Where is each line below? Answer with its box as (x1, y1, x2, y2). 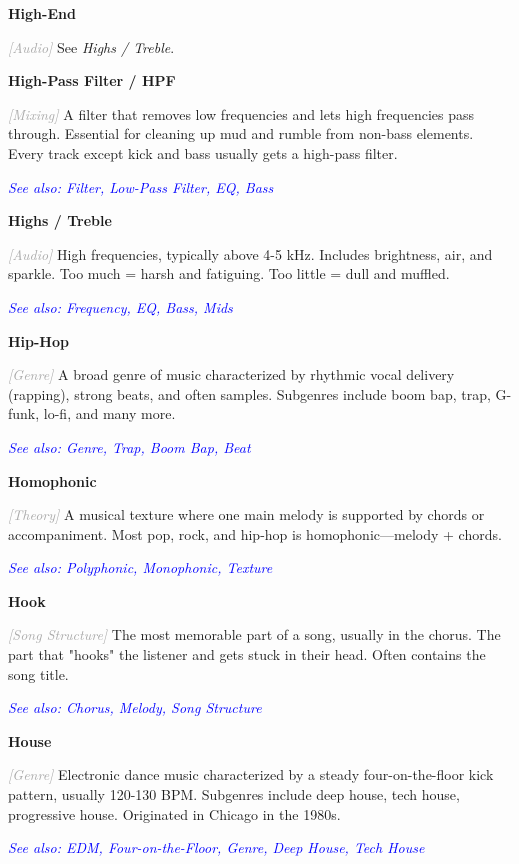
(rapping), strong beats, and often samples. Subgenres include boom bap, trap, (8, 383, 491, 404)
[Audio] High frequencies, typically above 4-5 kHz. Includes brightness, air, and (8, 243, 493, 264)
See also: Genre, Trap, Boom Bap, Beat (8, 436, 251, 457)
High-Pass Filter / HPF (8, 70, 176, 91)
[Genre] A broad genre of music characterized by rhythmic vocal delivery (8, 364, 455, 385)
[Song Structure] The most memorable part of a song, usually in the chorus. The (8, 624, 501, 645)
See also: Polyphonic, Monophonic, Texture (8, 557, 273, 578)
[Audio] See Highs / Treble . (8, 36, 175, 57)
